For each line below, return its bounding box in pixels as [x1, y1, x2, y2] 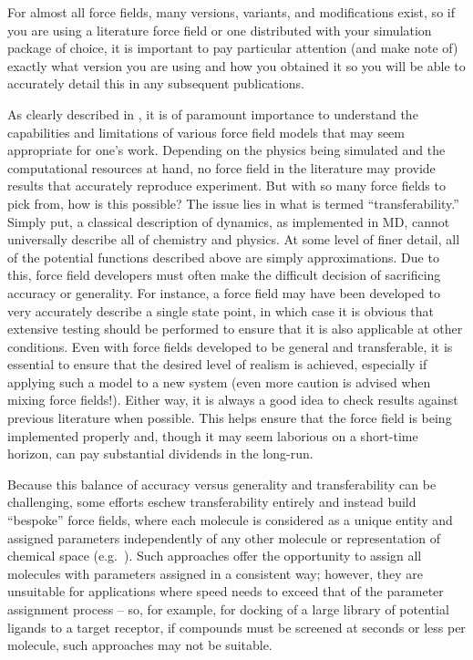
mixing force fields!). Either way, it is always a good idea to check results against [7, 390, 458, 409]
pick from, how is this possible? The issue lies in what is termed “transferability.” [7, 193, 459, 212]
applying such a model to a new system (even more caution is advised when [7, 372, 431, 391]
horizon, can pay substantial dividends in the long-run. [7, 444, 314, 463]
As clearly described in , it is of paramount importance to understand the [7, 104, 418, 123]
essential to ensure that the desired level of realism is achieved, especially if [7, 355, 427, 374]
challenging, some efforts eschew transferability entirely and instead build [7, 492, 416, 511]
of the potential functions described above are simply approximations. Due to [7, 247, 439, 266]
